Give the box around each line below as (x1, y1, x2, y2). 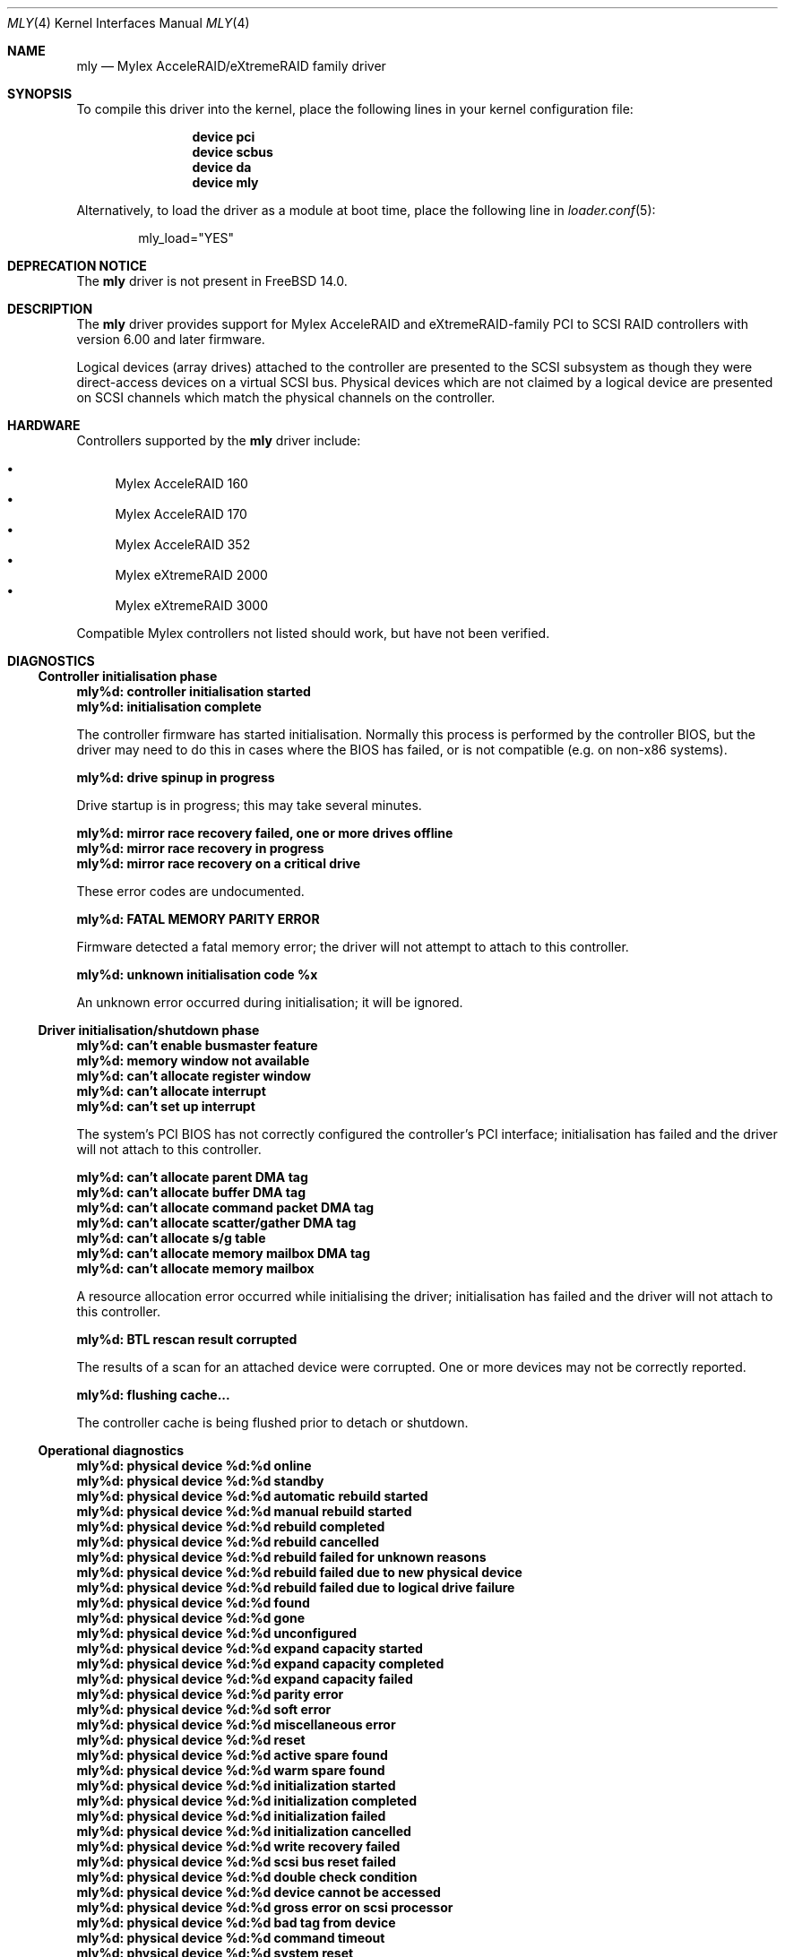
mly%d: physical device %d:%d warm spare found (76, 1763, 385, 1778)
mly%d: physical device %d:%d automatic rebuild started (76, 1488, 428, 1504)
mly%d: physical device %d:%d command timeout (76, 1930, 385, 1945)
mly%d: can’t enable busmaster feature (76, 1038, 318, 1053)
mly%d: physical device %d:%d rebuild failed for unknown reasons (76, 1549, 487, 1565)
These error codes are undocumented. (76, 884, 305, 899)
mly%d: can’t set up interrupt (76, 1099, 255, 1114)
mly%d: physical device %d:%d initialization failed (76, 1808, 386, 1823)
